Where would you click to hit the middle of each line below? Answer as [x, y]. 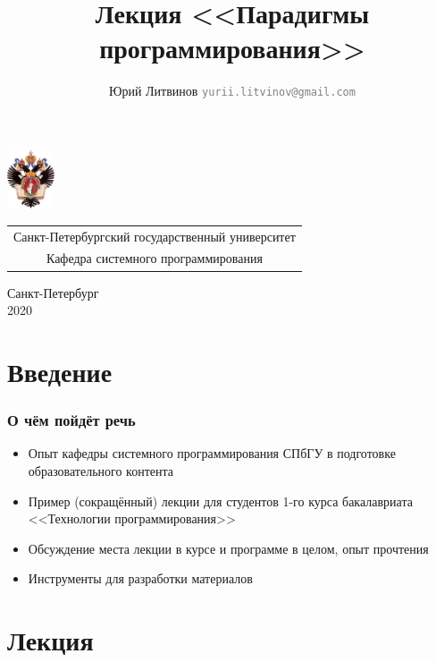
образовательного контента [101, 470]
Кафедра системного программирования [154, 258]
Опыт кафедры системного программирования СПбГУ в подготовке [212, 453]
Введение [60, 371]
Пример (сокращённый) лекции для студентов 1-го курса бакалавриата [220, 501]
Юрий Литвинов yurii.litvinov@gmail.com [232, 91]
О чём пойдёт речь [71, 420]
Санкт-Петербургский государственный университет [155, 236]
